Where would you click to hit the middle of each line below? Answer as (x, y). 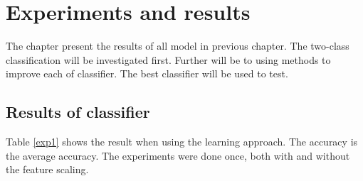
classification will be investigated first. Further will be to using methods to (168, 59)
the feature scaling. (47, 169)
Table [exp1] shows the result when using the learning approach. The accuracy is (182, 142)
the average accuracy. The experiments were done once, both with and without (178, 155)
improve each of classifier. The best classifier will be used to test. (147, 73)
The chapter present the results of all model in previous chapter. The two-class (178, 46)
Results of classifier (78, 112)
